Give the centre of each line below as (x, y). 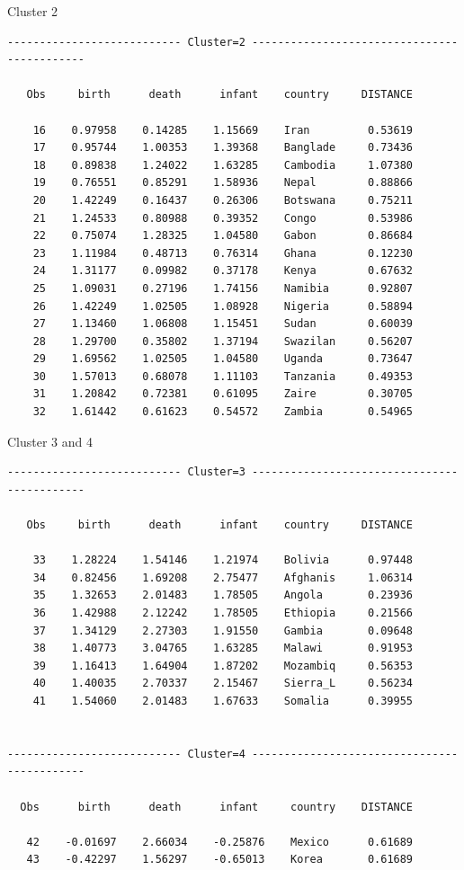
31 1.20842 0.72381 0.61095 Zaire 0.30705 (223, 394)
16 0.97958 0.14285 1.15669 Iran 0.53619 (223, 130)
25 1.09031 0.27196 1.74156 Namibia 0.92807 (223, 288)
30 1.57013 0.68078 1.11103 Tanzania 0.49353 (223, 376)
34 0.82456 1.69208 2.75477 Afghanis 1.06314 (223, 577)
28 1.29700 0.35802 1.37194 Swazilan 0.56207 (223, 341)
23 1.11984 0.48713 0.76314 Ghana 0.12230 (223, 253)
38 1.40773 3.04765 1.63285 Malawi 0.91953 (223, 648)
